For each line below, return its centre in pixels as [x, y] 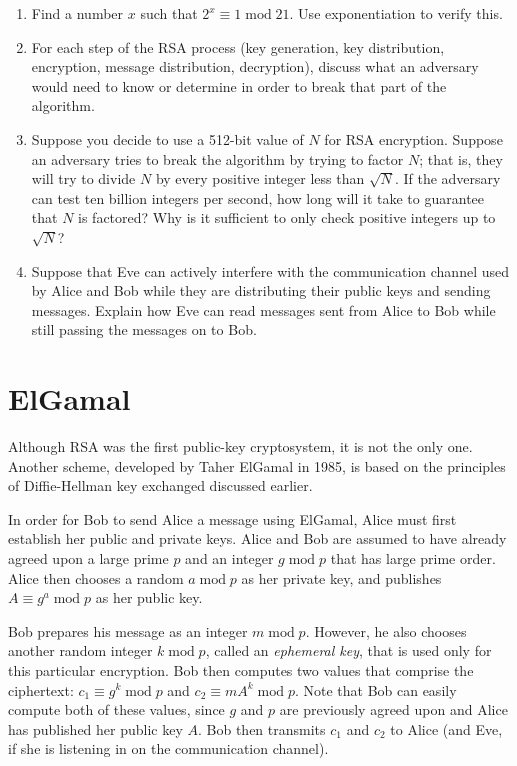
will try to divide [83, 178]
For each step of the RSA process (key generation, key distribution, [238, 46]
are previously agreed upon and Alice [393, 709]
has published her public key [95, 728]
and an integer [229, 558]
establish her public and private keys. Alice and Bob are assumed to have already [257, 538]
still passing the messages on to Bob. [144, 329]
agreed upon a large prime [88, 558]
